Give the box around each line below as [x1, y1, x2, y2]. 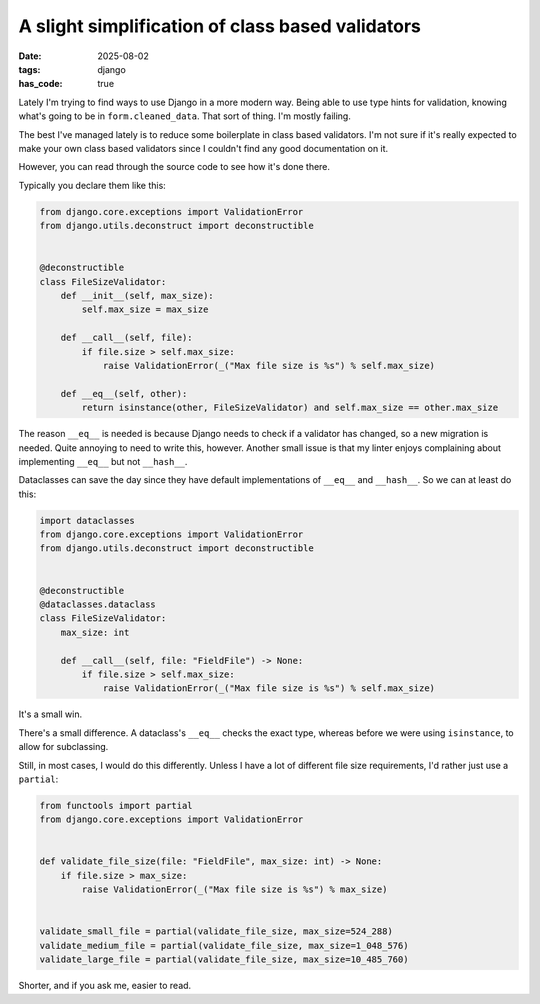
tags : [18, 63, 41, 75]
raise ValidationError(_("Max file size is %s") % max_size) [81, 884, 388, 895]
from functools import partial [39, 800, 194, 811]
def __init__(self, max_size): [60, 290, 214, 301]
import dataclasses [39, 515, 135, 526]
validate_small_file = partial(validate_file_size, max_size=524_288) [39, 926, 394, 937]
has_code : [18, 78, 64, 90]
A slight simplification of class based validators [18, 15, 422, 37]
